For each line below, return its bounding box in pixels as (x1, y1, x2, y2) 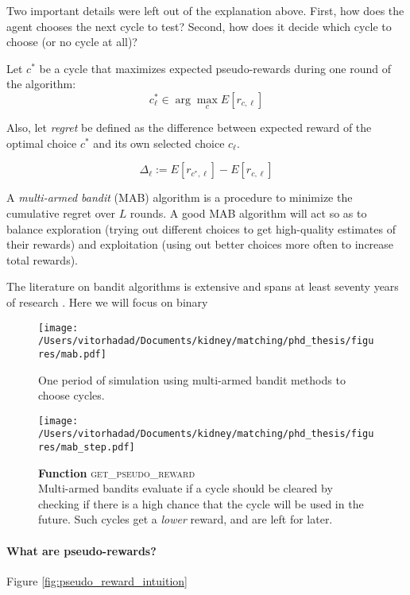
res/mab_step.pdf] (38, 442, 135, 453)
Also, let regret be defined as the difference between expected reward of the (6, 119, 372, 136)
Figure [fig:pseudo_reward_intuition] (6, 572, 188, 589)
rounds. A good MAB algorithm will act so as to (130, 204, 367, 221)
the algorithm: (6, 75, 76, 92)
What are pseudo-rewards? (6, 542, 157, 558)
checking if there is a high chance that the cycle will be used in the (38, 495, 364, 512)
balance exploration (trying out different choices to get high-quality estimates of (6, 220, 396, 237)
